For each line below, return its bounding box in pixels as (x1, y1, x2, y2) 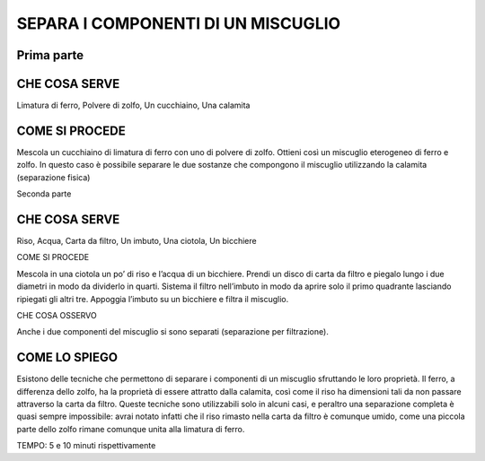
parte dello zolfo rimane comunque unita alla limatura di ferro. (16, 423, 245, 434)
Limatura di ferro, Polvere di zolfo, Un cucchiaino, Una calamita (16, 100, 251, 111)
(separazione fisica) (16, 171, 91, 183)
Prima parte (16, 48, 84, 63)
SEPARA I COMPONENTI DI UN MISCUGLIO (16, 13, 341, 33)
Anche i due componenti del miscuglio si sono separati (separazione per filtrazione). (16, 326, 330, 337)
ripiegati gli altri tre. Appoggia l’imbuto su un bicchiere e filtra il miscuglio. (16, 293, 289, 304)
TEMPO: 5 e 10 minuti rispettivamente (16, 440, 156, 451)
